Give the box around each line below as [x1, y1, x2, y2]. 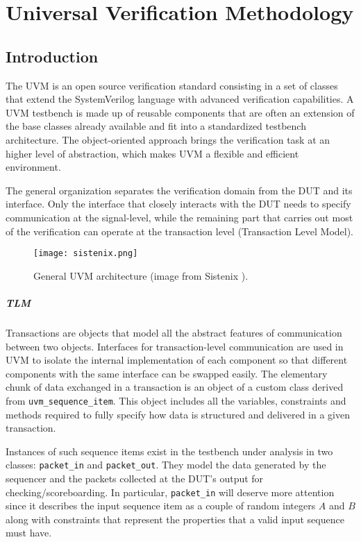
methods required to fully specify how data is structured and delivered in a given [6, 407, 350, 421]
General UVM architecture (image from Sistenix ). [33, 268, 249, 282]
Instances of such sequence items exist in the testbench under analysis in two [6, 443, 333, 458]
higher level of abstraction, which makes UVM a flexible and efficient [6, 146, 299, 160]
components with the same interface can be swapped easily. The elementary [6, 366, 328, 380]
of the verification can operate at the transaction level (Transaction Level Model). [6, 223, 354, 238]
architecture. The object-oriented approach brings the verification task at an [6, 132, 330, 146]
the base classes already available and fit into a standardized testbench [6, 119, 306, 133]
